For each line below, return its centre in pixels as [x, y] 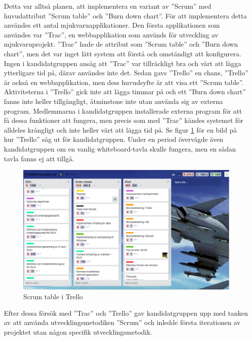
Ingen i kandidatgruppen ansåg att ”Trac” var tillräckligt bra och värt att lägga [123, 63]
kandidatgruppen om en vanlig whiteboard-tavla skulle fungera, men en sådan [120, 148]
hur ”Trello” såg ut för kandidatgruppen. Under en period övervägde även [114, 139]
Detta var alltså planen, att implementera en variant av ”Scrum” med [108, 6]
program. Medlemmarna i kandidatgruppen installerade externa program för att [123, 110]
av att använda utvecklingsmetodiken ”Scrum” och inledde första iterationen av [122, 322]
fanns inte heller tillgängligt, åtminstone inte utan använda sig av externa [113, 101]
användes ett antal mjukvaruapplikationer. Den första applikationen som [112, 25]
